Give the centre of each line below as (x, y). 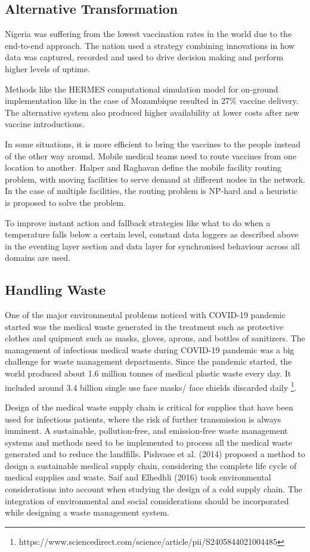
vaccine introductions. (45, 124)
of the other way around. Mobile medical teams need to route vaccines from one (151, 155)
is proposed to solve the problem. (65, 202)
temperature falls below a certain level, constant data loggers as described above (152, 234)
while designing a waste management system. (87, 512)
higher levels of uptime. (47, 68)
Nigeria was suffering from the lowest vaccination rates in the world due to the (148, 34)
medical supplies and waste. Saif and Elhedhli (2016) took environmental (138, 477)
